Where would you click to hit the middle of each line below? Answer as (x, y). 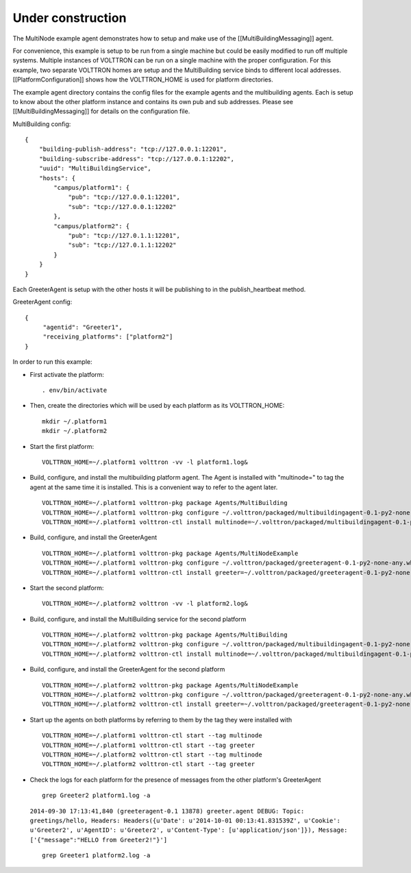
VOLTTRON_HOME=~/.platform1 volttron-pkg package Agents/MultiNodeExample (170, 553)
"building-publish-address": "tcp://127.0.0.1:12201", (133, 149)
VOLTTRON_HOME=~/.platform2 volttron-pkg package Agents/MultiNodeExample (170, 685)
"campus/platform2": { (92, 226)
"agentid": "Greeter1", (83, 328)
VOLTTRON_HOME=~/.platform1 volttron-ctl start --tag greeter (149, 745)
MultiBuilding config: (42, 124)
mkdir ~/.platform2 (75, 431)
